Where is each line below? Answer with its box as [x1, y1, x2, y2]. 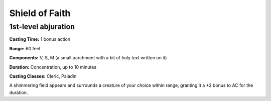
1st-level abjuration [9, 22, 75, 31]
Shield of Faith [9, 8, 71, 19]
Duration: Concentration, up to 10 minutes [9, 64, 97, 70]
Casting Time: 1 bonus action [9, 36, 70, 42]
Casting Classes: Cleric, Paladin [9, 73, 77, 79]
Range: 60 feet [9, 45, 41, 51]
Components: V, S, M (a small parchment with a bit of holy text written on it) [9, 55, 167, 61]
